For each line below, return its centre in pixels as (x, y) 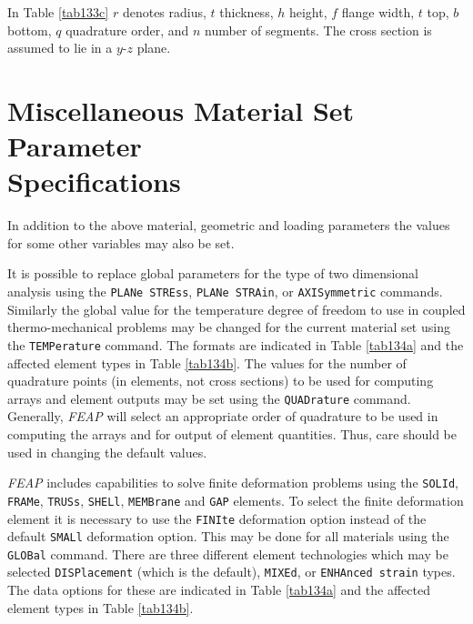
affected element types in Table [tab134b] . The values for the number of (207, 362)
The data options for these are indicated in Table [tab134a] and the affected (219, 590)
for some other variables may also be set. (121, 242)
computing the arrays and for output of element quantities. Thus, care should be (232, 434)
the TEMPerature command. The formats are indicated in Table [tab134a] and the (236, 344)
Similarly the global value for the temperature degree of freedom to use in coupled (236, 309)
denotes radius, (164, 12)
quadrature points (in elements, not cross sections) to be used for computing (221, 381)
